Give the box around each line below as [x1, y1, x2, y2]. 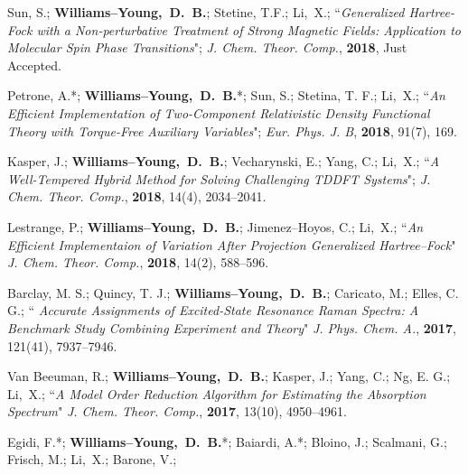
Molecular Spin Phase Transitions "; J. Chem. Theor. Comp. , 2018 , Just [7, 38, 407, 57]
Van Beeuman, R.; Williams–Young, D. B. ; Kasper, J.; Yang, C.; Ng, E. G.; [7, 367, 451, 386]
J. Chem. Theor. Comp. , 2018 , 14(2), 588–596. [7, 253, 269, 272]
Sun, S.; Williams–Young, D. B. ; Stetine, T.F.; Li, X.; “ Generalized [7, 3, 405, 21]
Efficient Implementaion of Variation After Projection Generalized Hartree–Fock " [7, 235, 456, 254]
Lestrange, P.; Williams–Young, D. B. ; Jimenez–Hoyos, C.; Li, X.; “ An [7, 217, 424, 236]
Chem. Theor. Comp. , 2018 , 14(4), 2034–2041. [7, 187, 267, 206]
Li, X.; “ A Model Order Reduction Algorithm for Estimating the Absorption [7, 384, 426, 403]
